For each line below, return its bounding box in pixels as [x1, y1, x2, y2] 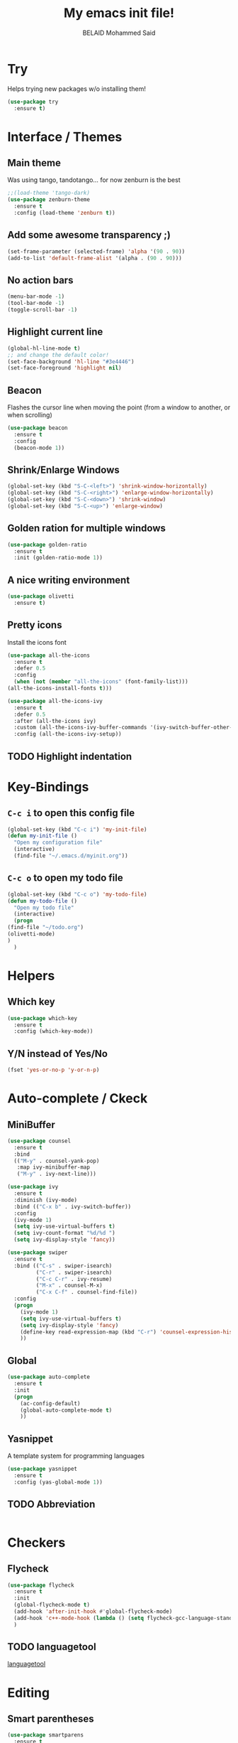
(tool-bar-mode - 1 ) [7, 300, 65, 307]
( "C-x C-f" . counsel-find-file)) [35, 1289, 138, 1296]
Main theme [7, 157, 62, 169]
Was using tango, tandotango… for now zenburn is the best [7, 176, 181, 184]
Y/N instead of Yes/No [7, 1047, 108, 1060]
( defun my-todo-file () [7, 897, 78, 904]
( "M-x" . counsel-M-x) [35, 1282, 103, 1289]
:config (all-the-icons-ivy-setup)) [13, 731, 122, 738]
